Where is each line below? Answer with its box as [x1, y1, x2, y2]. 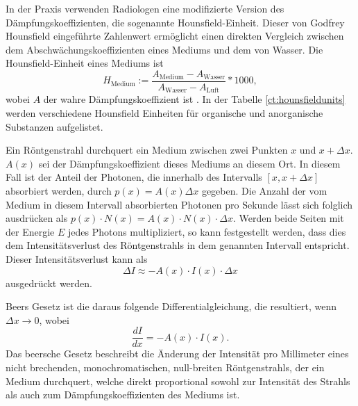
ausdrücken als [6, 211, 68, 225]
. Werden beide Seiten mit [232, 211, 344, 225]
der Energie [6, 224, 55, 238]
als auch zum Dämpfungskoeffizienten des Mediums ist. [6, 387, 240, 402]
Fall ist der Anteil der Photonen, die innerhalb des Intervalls [6, 170, 262, 184]
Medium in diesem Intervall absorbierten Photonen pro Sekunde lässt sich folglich [6, 197, 353, 211]
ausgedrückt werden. [6, 275, 92, 290]
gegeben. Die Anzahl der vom [201, 184, 327, 198]
